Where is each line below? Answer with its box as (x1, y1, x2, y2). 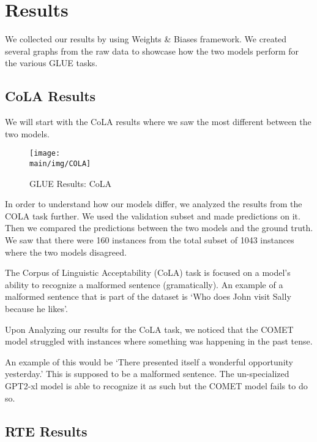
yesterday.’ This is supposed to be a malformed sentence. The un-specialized (5, 367, 289, 380)
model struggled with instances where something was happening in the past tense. (5, 335, 313, 348)
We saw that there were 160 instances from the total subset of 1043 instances (5, 233, 294, 246)
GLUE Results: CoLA (29, 177, 112, 189)
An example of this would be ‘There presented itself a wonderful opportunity (5, 355, 293, 368)
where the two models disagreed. (5, 245, 127, 258)
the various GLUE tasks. (5, 56, 98, 69)
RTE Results (5, 421, 88, 440)
